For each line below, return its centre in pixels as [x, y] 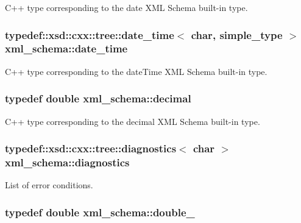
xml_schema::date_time [66, 48]
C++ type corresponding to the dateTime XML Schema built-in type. [136, 71]
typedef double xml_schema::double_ [100, 212]
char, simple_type [237, 34]
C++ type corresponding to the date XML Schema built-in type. [126, 7]
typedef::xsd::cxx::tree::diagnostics [91, 148]
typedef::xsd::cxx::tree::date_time [90, 34]
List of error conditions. [49, 185]
